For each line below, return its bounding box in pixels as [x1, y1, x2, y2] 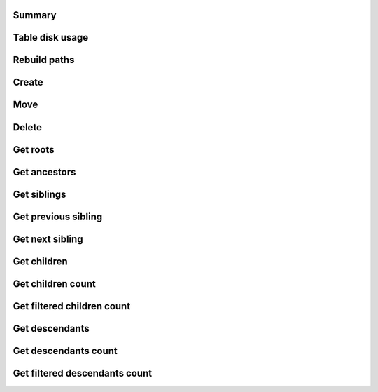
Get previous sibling [13, 210, 103, 222]
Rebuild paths [13, 54, 75, 66]
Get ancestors [13, 165, 76, 178]
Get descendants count [13, 344, 118, 357]
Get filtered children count [13, 300, 131, 312]
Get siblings [13, 188, 66, 200]
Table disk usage [13, 32, 89, 43]
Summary [13, 9, 57, 21]
